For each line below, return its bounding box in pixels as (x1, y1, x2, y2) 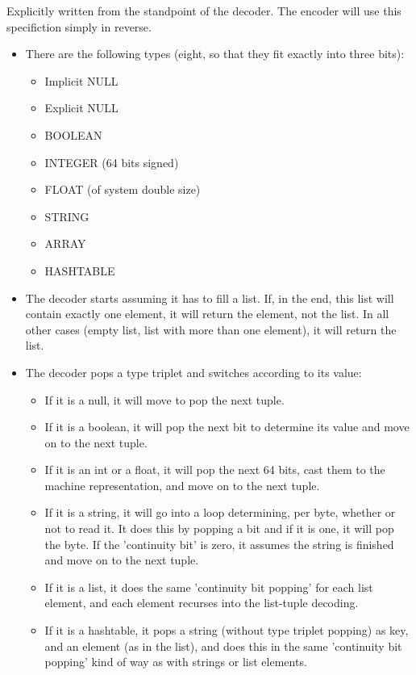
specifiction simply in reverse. (6, 18, 152, 35)
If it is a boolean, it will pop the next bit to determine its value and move (44, 418, 410, 435)
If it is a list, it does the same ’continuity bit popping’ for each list (44, 578, 373, 595)
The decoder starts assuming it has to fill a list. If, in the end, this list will (25, 289, 394, 306)
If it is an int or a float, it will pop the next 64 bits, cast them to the (44, 461, 385, 478)
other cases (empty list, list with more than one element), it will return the (25, 321, 397, 337)
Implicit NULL (44, 72, 119, 89)
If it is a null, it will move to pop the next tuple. (44, 391, 285, 408)
